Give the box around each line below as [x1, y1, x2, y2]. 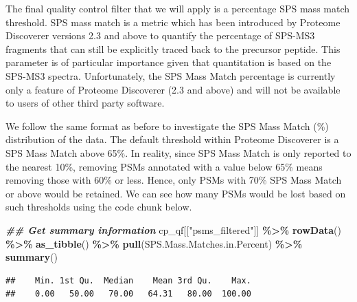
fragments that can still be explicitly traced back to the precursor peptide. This [5, 41, 341, 56]
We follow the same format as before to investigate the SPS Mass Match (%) [5, 118, 329, 133]
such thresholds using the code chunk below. [5, 199, 192, 214]
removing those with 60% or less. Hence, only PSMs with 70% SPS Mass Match [5, 173, 342, 187]
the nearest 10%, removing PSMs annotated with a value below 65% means [5, 159, 323, 173]
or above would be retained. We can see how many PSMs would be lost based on [5, 186, 346, 200]
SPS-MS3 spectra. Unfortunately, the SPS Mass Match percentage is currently [5, 68, 336, 83]
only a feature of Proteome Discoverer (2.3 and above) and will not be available [5, 82, 341, 96]
